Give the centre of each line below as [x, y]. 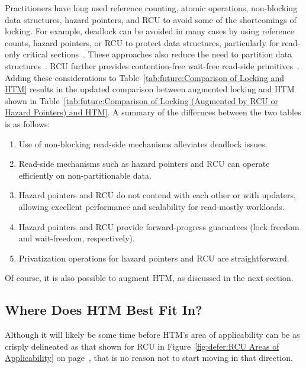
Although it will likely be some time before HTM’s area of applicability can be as [152, 335]
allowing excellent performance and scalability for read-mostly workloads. [152, 206]
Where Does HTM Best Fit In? [104, 310]
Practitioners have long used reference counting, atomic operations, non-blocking [151, 8]
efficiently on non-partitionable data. [85, 175]
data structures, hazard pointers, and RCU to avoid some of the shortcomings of [151, 19]
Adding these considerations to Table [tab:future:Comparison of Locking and [145, 77]
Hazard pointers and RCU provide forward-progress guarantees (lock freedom [159, 226]
